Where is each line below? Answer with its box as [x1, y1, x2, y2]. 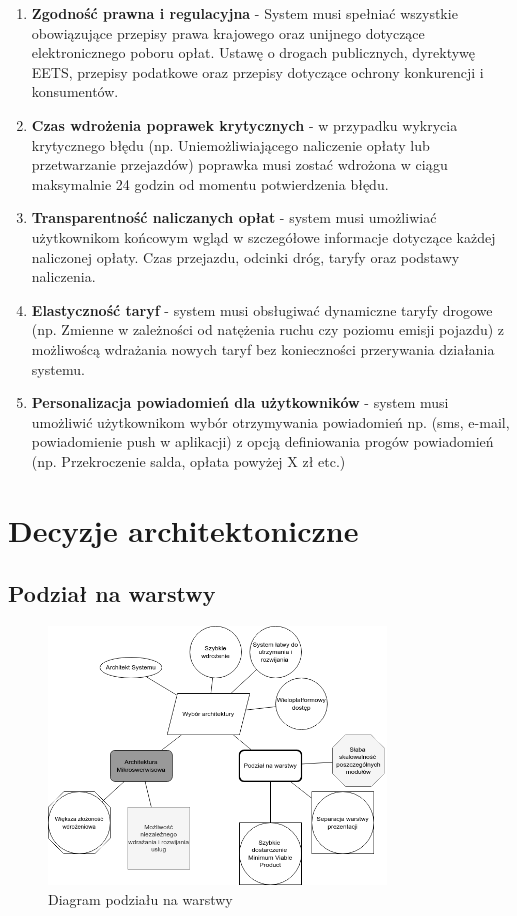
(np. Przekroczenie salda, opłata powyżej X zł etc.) [31, 450, 346, 471]
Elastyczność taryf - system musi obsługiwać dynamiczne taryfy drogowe [31, 299, 493, 320]
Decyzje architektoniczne [8, 509, 359, 550]
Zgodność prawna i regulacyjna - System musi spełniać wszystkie [31, 3, 458, 23]
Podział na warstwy [8, 578, 216, 609]
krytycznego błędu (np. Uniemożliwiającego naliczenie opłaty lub [31, 134, 430, 155]
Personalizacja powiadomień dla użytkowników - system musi [31, 392, 449, 413]
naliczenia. [31, 266, 96, 287]
